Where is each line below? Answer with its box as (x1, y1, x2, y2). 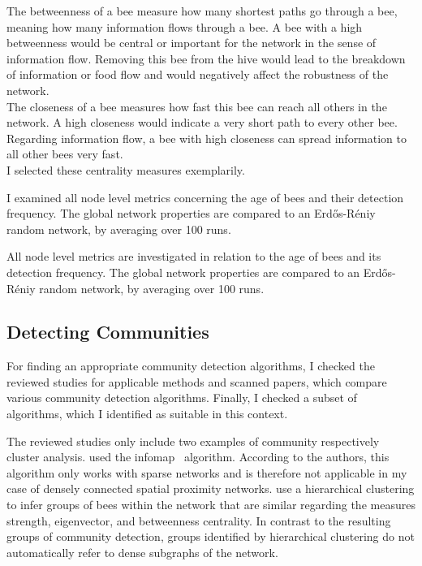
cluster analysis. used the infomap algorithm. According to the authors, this (6, 448, 390, 465)
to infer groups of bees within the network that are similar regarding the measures (6, 496, 416, 513)
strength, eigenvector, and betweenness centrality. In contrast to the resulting (6, 512, 391, 529)
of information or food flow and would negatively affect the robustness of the (6, 66, 389, 83)
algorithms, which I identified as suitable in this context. (6, 405, 288, 422)
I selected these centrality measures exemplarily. (6, 161, 245, 178)
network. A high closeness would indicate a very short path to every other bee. (6, 114, 398, 131)
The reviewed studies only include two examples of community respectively (6, 432, 380, 449)
